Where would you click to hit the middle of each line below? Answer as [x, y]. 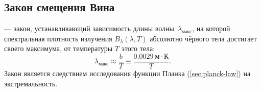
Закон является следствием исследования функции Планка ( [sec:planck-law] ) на [127, 73]
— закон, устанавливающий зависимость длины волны [89, 28]
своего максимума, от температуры [58, 48]
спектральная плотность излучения [58, 38]
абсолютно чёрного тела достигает [203, 38]
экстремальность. [31, 83]
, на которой [211, 28]
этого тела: [138, 48]
